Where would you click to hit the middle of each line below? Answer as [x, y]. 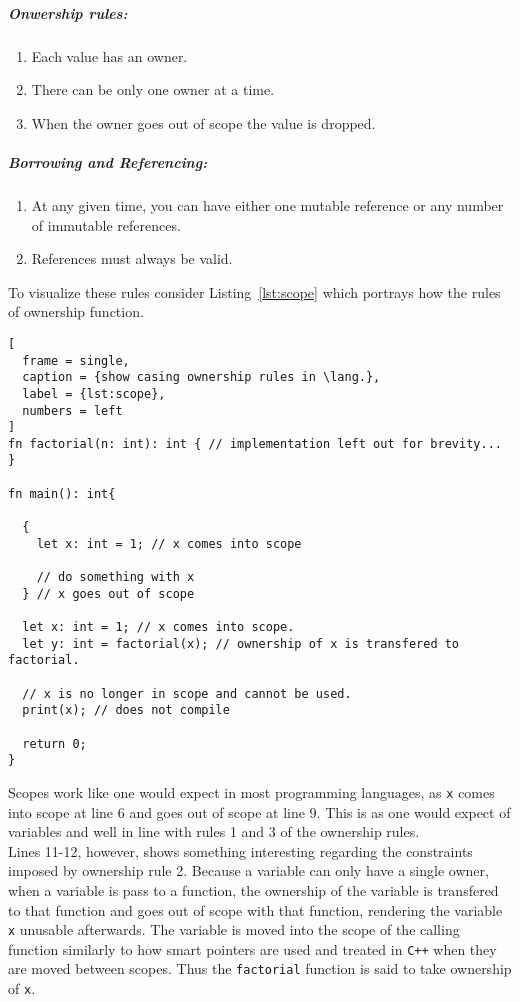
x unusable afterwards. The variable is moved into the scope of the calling [234, 929]
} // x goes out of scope [108, 593]
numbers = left [72, 410]
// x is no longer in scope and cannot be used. [187, 693]
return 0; [54, 743]
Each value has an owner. [109, 55]
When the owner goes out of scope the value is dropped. [203, 122]
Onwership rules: [68, 12]
